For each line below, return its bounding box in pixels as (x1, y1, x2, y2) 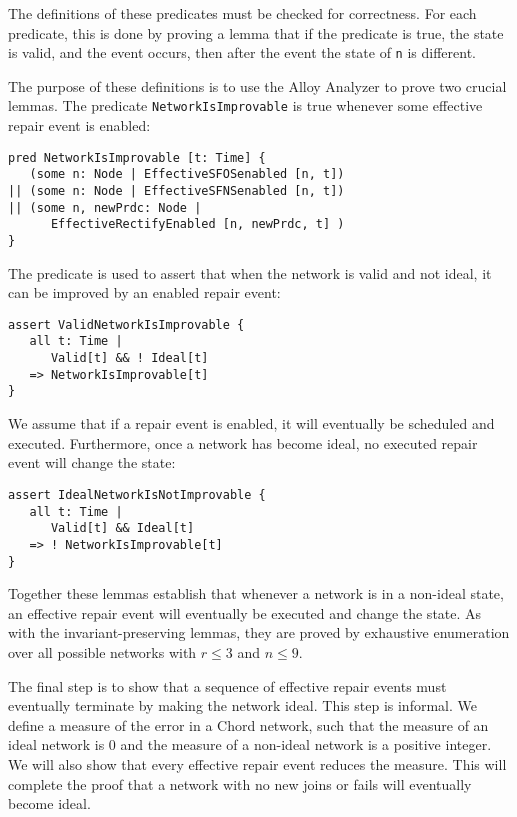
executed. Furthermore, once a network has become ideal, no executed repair (8, 432, 478, 453)
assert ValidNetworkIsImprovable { (8, 317, 245, 332)
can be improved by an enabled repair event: (8, 282, 281, 303)
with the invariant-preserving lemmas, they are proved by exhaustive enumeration (8, 622, 510, 643)
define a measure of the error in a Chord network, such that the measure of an (8, 714, 489, 735)
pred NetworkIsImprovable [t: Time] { (8, 150, 266, 165)
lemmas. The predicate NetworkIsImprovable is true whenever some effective (8, 95, 483, 116)
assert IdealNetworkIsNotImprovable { (8, 487, 266, 502)
